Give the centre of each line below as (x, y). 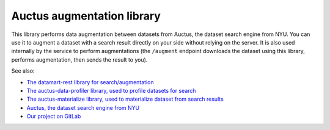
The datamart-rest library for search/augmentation (90, 82)
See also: (23, 71)
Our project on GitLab (54, 117)
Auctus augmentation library (86, 16)
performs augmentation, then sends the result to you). (79, 60)
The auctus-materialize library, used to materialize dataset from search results (125, 99)
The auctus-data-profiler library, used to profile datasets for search (111, 90)
